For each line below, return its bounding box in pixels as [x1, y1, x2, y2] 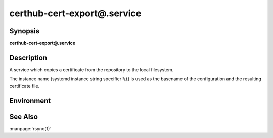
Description [9, 53, 48, 62]
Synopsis [9, 27, 40, 35]
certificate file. [9, 83, 40, 89]
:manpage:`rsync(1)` [9, 125, 52, 131]
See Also [9, 112, 38, 121]
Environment [9, 96, 51, 105]
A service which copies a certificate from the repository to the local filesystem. [9, 66, 174, 73]
